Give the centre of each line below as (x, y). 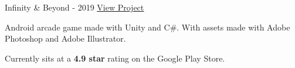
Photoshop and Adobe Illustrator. (65, 38)
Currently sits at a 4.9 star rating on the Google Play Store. (115, 58)
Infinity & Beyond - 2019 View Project (74, 7)
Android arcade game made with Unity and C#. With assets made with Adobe (147, 27)
